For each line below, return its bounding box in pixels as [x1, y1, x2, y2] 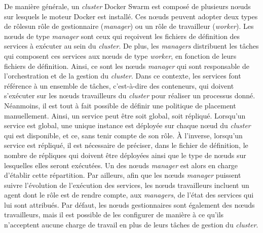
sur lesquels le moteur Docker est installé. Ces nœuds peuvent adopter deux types [4, 11, 258, 21]
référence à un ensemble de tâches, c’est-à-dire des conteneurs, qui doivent [4, 80, 234, 91]
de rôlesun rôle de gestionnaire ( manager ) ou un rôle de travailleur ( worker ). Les [4, 21, 254, 31]
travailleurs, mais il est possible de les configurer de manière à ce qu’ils [4, 209, 224, 220]
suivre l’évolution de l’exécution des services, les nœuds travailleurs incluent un [4, 179, 249, 190]
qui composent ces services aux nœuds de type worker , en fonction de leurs [4, 50, 237, 61]
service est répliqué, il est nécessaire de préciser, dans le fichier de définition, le [4, 140, 248, 150]
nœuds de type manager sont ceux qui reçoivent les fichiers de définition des [4, 30, 240, 41]
